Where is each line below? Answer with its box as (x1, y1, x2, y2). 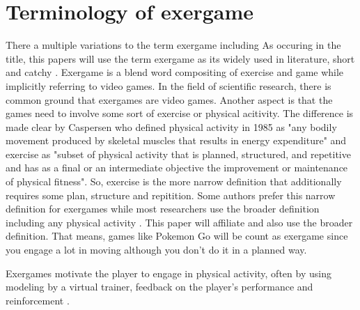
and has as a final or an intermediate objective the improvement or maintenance (6, 160, 348, 175)
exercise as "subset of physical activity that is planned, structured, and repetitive (6, 146, 351, 161)
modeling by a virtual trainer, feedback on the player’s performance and (6, 279, 313, 294)
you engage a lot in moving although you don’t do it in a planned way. (6, 242, 307, 257)
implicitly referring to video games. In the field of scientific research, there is (6, 78, 331, 93)
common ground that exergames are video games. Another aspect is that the (6, 92, 333, 107)
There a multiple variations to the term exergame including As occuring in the (6, 38, 341, 52)
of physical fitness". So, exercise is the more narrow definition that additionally (6, 174, 342, 189)
